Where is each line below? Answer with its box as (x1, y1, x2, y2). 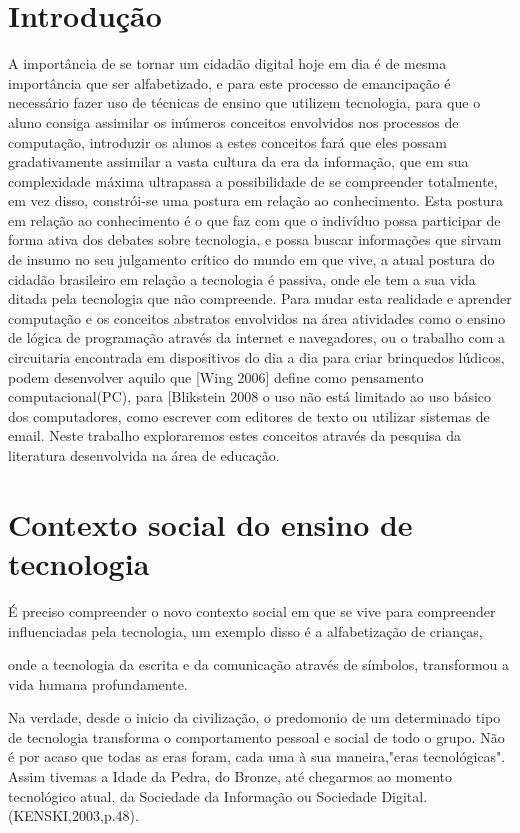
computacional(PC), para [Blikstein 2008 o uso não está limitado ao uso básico (8, 386, 492, 407)
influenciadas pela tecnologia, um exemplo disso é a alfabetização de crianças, (8, 620, 483, 641)
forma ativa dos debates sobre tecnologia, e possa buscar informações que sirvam (8, 229, 502, 250)
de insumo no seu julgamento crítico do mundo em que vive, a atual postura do (8, 249, 495, 270)
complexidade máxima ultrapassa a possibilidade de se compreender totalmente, (8, 170, 498, 191)
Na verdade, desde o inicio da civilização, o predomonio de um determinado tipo (8, 707, 501, 728)
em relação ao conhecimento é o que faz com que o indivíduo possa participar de (8, 209, 501, 230)
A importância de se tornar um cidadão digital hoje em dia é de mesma (8, 53, 447, 74)
